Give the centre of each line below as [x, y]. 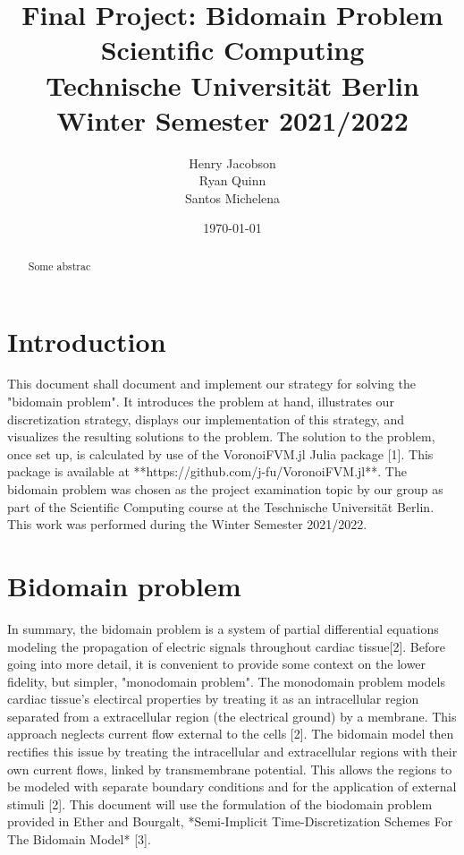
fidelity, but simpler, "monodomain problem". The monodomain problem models [226, 681]
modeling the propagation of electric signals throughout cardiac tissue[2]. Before [226, 646]
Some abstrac [59, 265]
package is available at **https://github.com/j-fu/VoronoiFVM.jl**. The [207, 471]
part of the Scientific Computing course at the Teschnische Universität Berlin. [221, 506]
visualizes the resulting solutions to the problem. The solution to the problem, [221, 436]
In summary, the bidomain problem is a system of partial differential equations [223, 628]
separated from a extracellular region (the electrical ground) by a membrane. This [232, 716]
